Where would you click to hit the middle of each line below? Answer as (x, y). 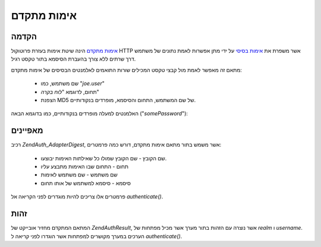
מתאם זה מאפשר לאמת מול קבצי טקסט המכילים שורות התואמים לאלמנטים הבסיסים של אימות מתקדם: (126, 70)
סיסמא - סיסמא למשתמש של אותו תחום (86, 183)
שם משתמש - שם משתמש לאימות (79, 175)
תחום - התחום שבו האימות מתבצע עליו (85, 167)
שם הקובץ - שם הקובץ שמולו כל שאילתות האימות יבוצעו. (104, 158)
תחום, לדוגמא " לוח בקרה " (70, 91)
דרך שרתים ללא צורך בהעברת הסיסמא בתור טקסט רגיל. (73, 59)
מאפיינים (27, 131)
